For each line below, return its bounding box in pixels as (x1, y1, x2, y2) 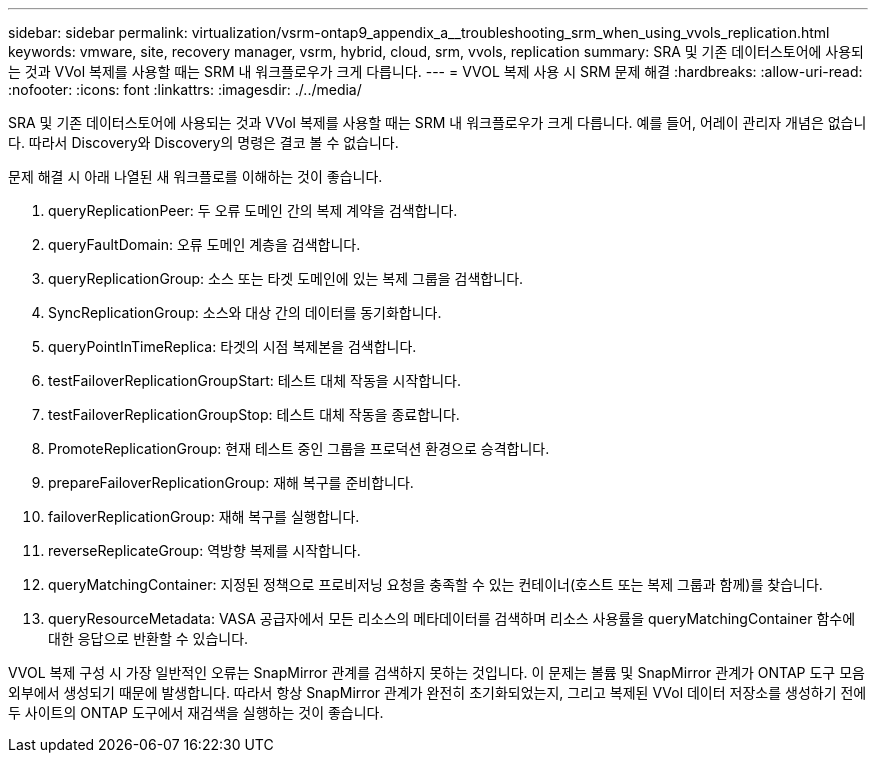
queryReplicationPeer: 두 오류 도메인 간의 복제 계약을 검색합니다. (48, 202, 458, 219)
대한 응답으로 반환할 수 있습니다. (48, 630, 249, 647)
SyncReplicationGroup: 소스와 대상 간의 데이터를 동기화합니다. (48, 304, 442, 321)
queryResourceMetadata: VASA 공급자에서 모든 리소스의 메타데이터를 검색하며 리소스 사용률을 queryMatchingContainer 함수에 (48, 610, 856, 627)
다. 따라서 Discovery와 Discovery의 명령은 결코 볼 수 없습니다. (8, 134, 399, 151)
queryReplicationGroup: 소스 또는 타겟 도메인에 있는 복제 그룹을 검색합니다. (48, 270, 524, 287)
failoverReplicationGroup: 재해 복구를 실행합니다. (48, 508, 360, 525)
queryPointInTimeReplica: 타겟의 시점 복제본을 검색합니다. (48, 338, 417, 355)
